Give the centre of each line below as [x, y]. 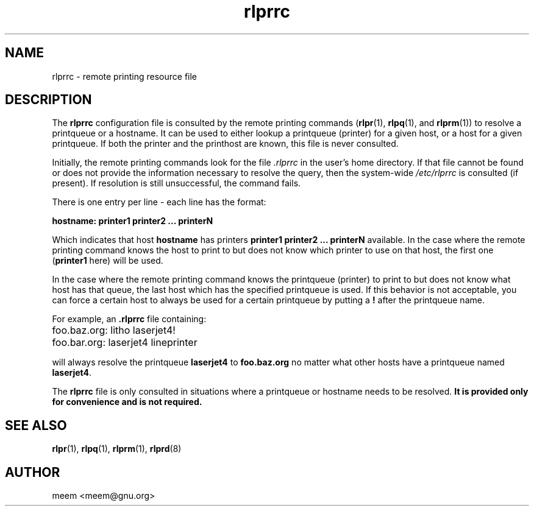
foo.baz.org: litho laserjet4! [114, 330]
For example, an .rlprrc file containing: [129, 319]
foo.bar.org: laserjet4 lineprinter [125, 343]
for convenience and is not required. [127, 402]
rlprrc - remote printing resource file [125, 76]
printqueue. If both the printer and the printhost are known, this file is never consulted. [225, 144]
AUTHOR [33, 472]
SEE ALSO [36, 425]
